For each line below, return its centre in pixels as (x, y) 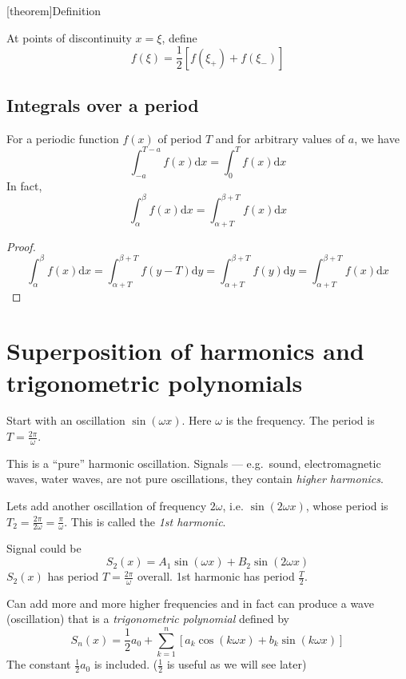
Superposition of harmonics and (185, 351)
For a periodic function (63, 138)
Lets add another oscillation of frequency (107, 506)
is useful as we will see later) (237, 664)
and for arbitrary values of (280, 138)
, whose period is (347, 506)
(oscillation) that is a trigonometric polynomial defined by (148, 619)
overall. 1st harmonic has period (216, 576)
